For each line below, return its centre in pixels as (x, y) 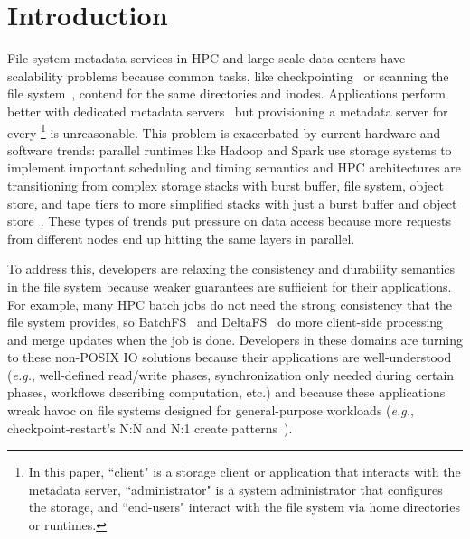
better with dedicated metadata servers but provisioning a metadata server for (228, 111)
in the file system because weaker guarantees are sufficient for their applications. (230, 286)
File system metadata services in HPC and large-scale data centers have (207, 58)
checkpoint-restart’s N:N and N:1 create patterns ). (150, 427)
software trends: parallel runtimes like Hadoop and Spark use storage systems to (230, 149)
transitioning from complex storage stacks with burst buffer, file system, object (226, 185)
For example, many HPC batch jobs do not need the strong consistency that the (230, 304)
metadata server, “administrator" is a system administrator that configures (235, 489)
